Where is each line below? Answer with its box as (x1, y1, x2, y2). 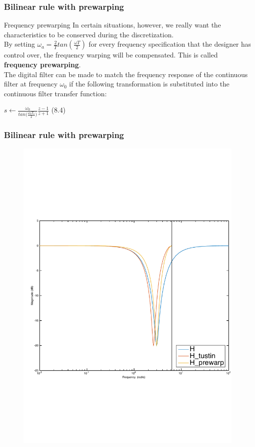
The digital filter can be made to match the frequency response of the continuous (4, 69, 248, 79)
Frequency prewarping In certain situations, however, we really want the (4, 20, 221, 30)
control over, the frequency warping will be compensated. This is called (4, 50, 218, 60)
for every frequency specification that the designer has (88, 39, 251, 49)
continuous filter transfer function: (4, 88, 107, 98)
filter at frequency (4, 79, 58, 89)
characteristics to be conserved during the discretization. (4, 29, 174, 39)
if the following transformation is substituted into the (69, 79, 229, 89)
